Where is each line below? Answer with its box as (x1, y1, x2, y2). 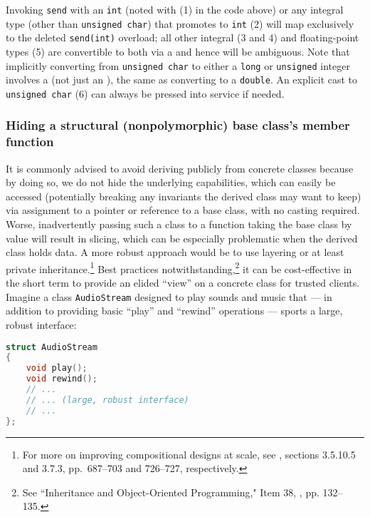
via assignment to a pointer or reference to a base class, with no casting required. (6, 203, 360, 217)
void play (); (26, 363, 88, 374)
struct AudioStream (6, 342, 97, 352)
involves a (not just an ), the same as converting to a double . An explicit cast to (6, 72, 358, 87)
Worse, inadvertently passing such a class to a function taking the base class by (6, 217, 352, 232)
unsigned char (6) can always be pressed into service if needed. (6, 86, 285, 101)
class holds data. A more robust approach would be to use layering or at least (6, 245, 344, 260)
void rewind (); (26, 374, 97, 384)
